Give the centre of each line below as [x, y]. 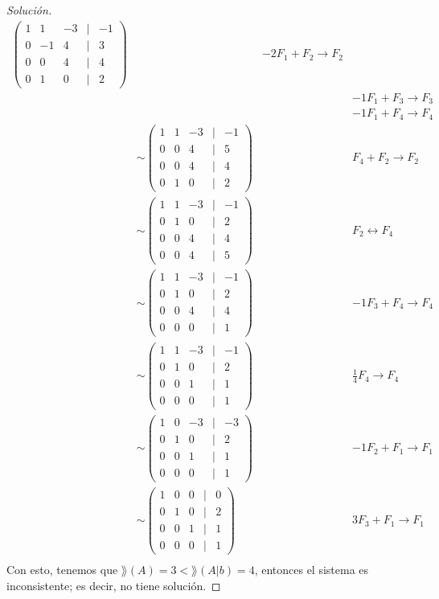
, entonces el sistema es [312, 570]
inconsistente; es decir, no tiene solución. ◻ [114, 585]
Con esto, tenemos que [62, 570]
